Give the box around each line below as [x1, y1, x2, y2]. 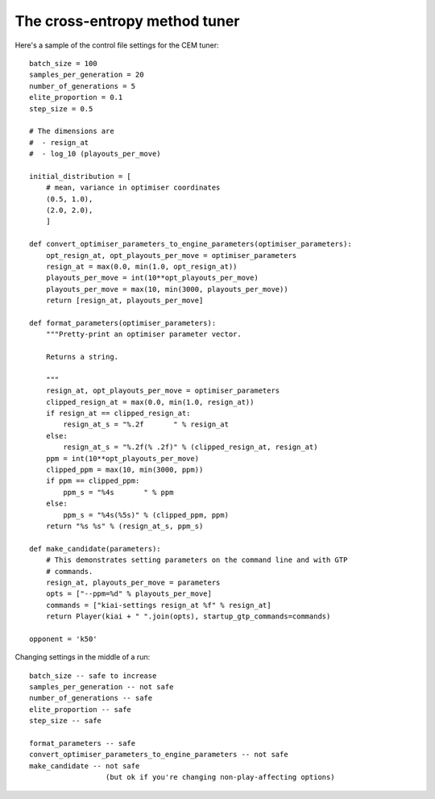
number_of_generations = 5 [29, 81, 136, 90]
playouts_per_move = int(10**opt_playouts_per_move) [45, 273, 259, 282]
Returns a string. [45, 352, 119, 362]
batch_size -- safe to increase [29, 671, 157, 680]
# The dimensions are [29, 127, 114, 136]
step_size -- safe [29, 716, 102, 726]
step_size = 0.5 [29, 104, 93, 113]
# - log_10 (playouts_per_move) [29, 149, 161, 159]
